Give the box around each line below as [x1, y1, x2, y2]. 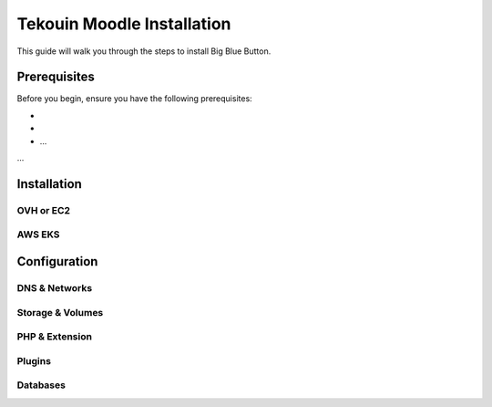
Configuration [16, 254, 98, 269]
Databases [16, 379, 66, 391]
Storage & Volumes [16, 306, 104, 318]
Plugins [16, 354, 52, 367]
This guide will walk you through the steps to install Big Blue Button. [16, 46, 272, 57]
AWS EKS [16, 228, 60, 241]
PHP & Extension [16, 330, 93, 343]
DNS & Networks [16, 281, 93, 294]
